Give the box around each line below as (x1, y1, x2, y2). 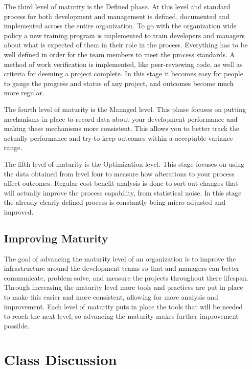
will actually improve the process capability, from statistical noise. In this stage (4, 187, 242, 197)
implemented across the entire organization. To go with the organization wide (4, 21, 237, 31)
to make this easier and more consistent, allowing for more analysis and (4, 292, 218, 302)
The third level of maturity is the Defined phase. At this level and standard (4, 1, 230, 11)
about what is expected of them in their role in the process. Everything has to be (4, 40, 248, 50)
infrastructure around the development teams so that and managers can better (4, 263, 240, 273)
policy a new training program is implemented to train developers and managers (4, 30, 245, 40)
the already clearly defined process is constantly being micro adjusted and (4, 197, 226, 207)
